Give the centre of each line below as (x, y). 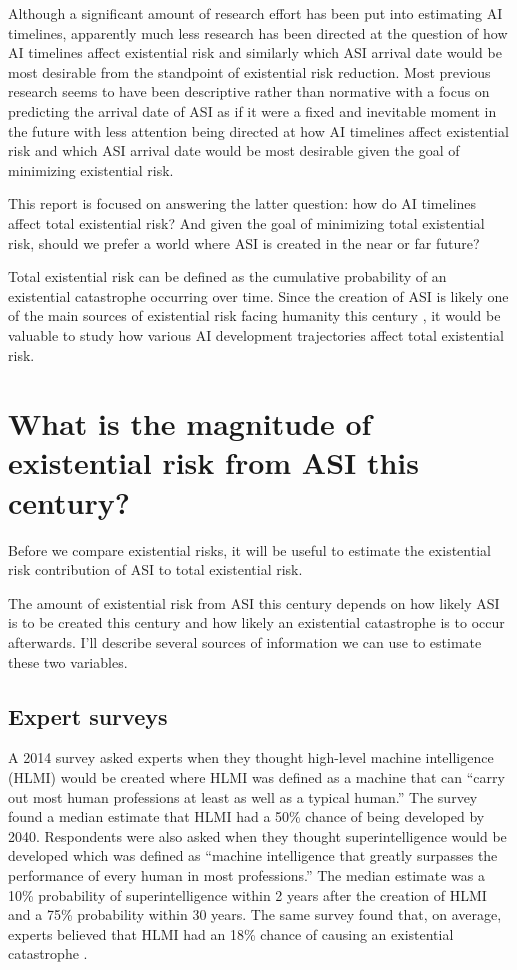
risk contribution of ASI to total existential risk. (155, 569)
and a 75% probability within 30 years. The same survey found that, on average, (255, 914)
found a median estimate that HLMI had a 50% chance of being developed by (246, 816)
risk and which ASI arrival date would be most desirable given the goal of (234, 150)
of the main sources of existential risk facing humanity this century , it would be (254, 315)
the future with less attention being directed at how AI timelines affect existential (258, 130)
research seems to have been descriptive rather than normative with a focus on (249, 91)
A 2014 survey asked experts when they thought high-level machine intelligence (251, 757)
